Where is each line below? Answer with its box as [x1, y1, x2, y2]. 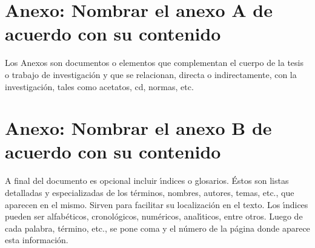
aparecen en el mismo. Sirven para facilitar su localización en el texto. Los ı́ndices [5, 198, 308, 210]
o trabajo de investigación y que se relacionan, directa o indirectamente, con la [5, 68, 297, 80]
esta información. [5, 233, 68, 246]
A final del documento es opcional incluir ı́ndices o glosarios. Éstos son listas [5, 174, 289, 187]
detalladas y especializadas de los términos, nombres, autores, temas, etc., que [5, 186, 294, 198]
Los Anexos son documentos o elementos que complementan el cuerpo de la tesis [5, 56, 304, 69]
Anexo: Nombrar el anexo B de [5, 116, 272, 140]
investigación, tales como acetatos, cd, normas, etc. [5, 80, 194, 93]
